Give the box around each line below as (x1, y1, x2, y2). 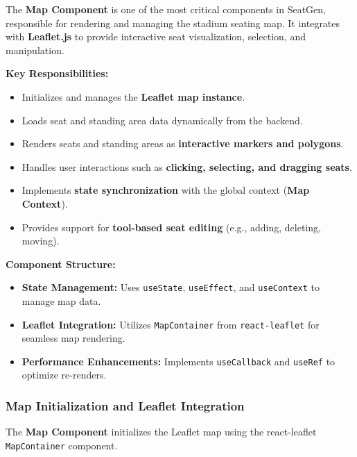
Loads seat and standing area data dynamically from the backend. (21, 113, 303, 127)
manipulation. (6, 42, 64, 57)
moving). (21, 233, 60, 248)
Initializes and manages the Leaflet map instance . (21, 89, 245, 103)
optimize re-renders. (21, 367, 107, 382)
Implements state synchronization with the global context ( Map (21, 183, 310, 197)
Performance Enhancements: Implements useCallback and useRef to (21, 354, 336, 368)
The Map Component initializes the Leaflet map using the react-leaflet (6, 424, 317, 439)
